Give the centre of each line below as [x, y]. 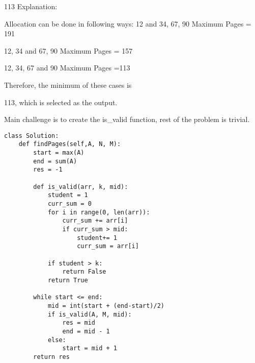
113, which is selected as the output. [61, 102]
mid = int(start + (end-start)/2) [106, 306]
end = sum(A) [55, 161]
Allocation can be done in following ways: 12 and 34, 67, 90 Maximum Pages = [128, 23]
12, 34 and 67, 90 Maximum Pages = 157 [68, 50]
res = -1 [48, 170]
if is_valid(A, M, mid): [90, 314]
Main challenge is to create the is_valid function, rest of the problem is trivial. [127, 119]
